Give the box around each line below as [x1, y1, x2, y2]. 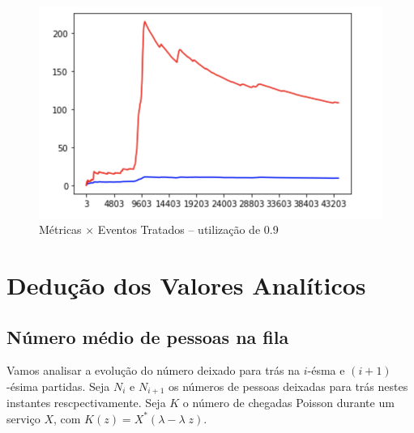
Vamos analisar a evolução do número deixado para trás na [6, 362, 301, 379]
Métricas [39, 221, 82, 238]
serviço [6, 410, 41, 427]
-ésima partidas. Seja [6, 377, 110, 394]
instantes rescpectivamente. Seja [6, 394, 166, 411]
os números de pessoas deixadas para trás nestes [169, 377, 408, 394]
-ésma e [307, 362, 345, 379]
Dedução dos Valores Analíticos [6, 268, 366, 301]
